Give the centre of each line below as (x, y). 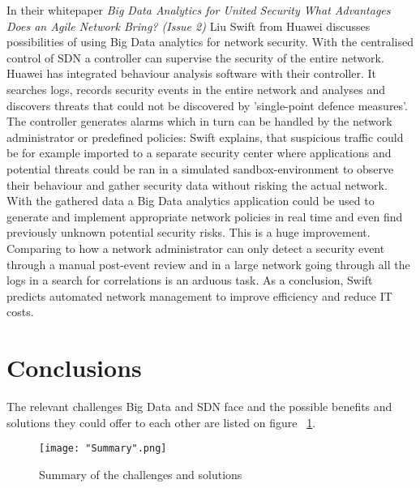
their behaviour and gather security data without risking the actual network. (197, 184)
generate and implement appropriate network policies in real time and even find (205, 216)
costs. (20, 312)
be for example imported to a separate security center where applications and (199, 153)
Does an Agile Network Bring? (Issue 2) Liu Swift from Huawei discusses (189, 26)
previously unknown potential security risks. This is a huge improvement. (189, 232)
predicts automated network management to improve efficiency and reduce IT (199, 295)
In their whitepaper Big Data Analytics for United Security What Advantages (199, 10)
